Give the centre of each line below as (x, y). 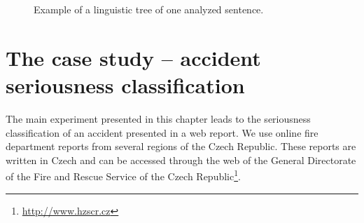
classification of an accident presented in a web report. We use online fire (162, 132)
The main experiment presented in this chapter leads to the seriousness (158, 118)
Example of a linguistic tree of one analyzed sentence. (149, 9)
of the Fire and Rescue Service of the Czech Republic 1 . (123, 175)
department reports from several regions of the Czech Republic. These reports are (181, 146)
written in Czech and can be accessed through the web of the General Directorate (181, 160)
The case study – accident (133, 57)
